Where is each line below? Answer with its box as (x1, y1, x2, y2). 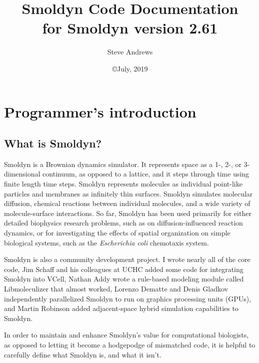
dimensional (4, 168, 40, 179)
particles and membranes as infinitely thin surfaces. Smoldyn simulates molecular (4, 188, 253, 198)
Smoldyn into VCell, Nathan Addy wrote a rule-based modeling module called (4, 273, 244, 284)
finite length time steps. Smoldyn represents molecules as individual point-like (4, 178, 242, 189)
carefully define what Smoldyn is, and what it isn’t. (4, 349, 161, 359)
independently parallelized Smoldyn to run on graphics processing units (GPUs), (4, 293, 251, 303)
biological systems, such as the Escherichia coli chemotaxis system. (4, 237, 209, 247)
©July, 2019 (112, 63, 148, 73)
